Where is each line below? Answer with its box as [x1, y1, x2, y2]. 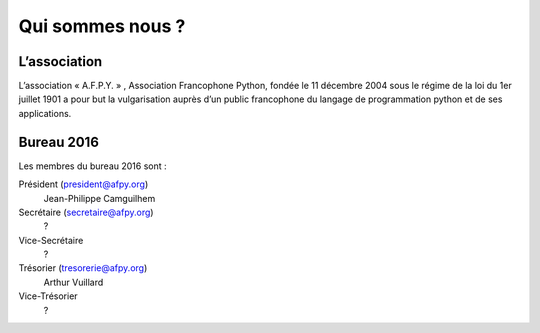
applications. [18, 107, 72, 119]
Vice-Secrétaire [18, 234, 84, 246]
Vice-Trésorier [18, 290, 79, 302]
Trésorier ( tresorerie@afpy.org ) [18, 262, 148, 274]
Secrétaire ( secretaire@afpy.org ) [18, 206, 154, 218]
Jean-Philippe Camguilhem [43, 192, 156, 204]
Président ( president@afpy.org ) [18, 178, 149, 190]
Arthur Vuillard [43, 276, 104, 288]
